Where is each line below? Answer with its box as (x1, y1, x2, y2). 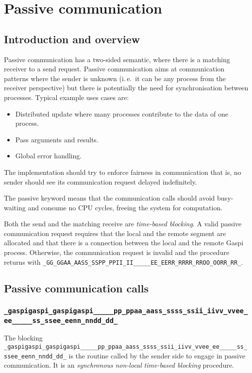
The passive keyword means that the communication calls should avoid (4, 193, 215, 203)
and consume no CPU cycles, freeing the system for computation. (28, 202, 223, 212)
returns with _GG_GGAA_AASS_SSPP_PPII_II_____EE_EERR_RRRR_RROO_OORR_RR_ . (4, 256, 243, 267)
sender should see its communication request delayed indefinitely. (4, 176, 197, 186)
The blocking (4, 333, 43, 343)
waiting (4, 202, 26, 212)
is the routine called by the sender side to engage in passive (68, 350, 246, 360)
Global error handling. (15, 151, 82, 161)
